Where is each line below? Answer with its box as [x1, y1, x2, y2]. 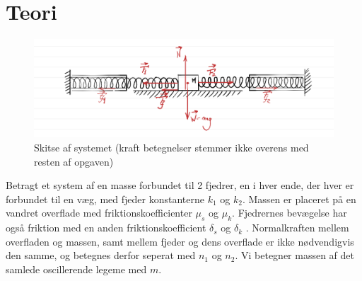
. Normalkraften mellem [245, 220, 349, 235]
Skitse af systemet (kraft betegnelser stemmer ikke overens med [34, 139, 309, 154]
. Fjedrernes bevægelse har [232, 205, 347, 220]
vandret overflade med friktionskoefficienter [6, 205, 192, 220]
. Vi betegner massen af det [235, 248, 354, 263]
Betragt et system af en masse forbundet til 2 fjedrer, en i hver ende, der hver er [6, 178, 354, 193]
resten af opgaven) [34, 154, 114, 168]
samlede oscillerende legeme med [6, 261, 147, 276]
